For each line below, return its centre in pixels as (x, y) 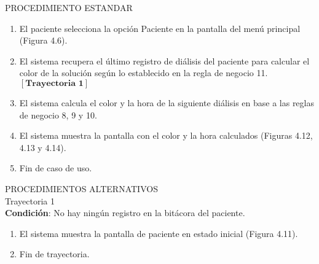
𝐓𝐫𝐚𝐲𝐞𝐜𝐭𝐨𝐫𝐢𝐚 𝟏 (54, 83)
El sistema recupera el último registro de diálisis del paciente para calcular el (164, 60)
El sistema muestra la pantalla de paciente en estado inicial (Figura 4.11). (159, 233)
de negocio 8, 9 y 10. (58, 115)
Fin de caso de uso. (56, 168)
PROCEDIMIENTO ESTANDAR (69, 7)
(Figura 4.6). (43, 40)
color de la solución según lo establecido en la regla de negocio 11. (144, 73)
